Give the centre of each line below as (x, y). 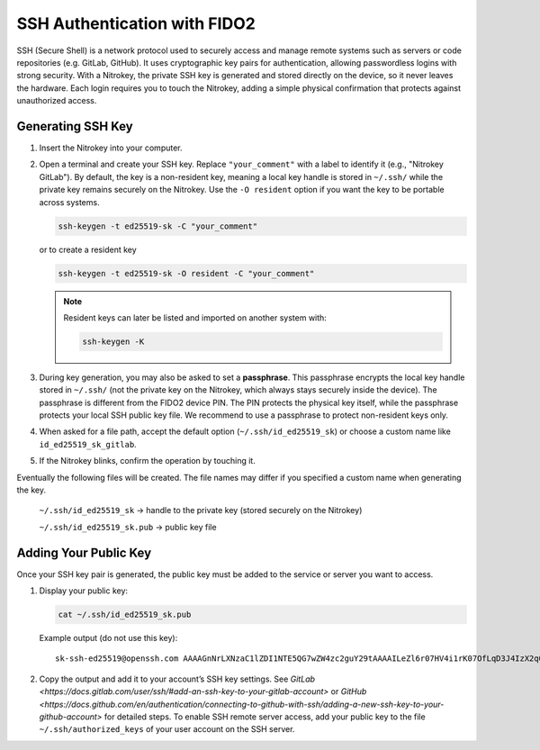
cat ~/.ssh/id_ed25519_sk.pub (125, 615)
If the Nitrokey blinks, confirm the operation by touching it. (147, 461)
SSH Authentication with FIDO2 (136, 23)
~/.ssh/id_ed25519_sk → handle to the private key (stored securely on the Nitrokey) (201, 511)
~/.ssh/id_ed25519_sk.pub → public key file (128, 527)
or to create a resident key (88, 249)
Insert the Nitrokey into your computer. (111, 148)
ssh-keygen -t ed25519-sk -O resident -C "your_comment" (186, 273)
